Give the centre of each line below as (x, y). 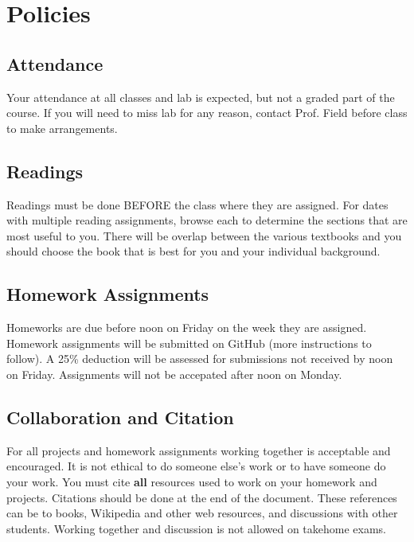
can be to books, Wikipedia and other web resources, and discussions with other (202, 513)
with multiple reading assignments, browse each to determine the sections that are (207, 220)
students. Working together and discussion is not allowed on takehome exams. (196, 528)
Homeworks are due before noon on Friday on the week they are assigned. (187, 328)
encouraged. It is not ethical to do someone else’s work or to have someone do (196, 466)
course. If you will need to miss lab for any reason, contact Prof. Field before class (207, 113)
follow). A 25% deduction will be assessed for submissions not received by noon (200, 359)
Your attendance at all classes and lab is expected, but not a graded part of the (201, 97)
